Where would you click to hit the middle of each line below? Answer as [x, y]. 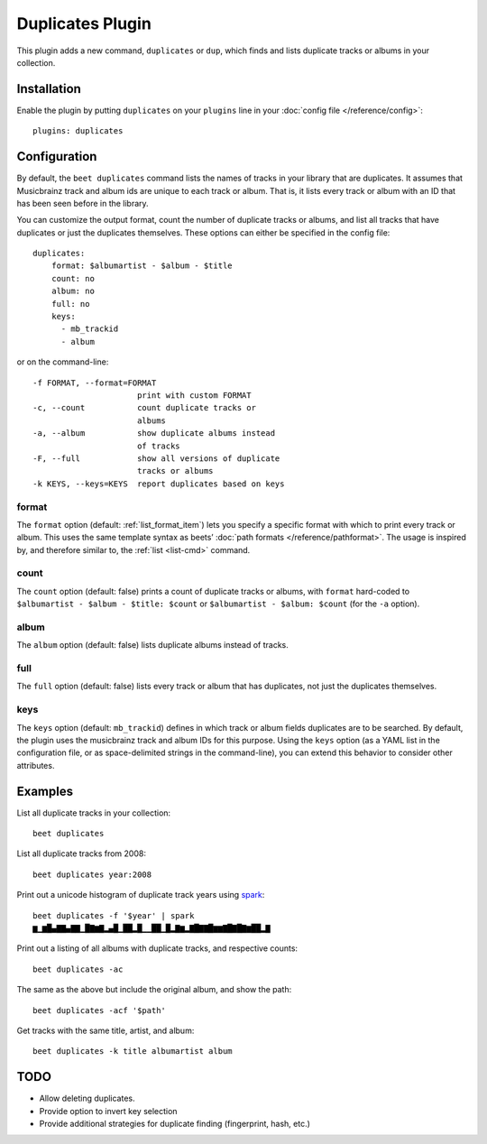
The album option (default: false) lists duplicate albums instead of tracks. [152, 645]
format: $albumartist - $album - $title [142, 266]
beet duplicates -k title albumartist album [133, 1052]
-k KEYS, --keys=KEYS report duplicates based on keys [159, 484]
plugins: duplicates [78, 131]
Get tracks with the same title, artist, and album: [106, 1030]
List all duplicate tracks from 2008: [81, 853]
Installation [49, 89]
